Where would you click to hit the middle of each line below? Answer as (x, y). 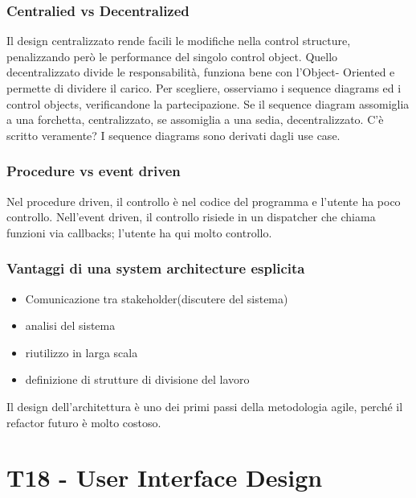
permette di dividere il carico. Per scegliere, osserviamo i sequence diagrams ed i (204, 88)
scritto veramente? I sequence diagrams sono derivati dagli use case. (173, 135)
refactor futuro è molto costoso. (84, 422)
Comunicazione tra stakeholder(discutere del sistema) (157, 298)
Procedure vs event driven (94, 171)
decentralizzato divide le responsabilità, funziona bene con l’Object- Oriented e (201, 72)
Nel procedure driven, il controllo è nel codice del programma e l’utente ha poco (204, 201)
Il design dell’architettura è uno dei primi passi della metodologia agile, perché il (205, 406)
